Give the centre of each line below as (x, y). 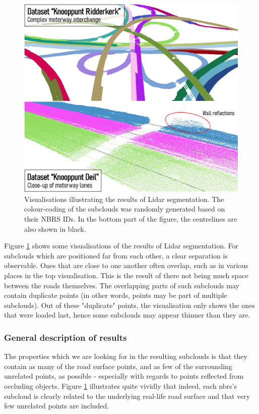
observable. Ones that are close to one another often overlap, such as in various (126, 265)
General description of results (66, 337)
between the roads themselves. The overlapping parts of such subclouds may (122, 285)
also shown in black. (55, 228)
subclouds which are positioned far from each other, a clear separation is (116, 255)
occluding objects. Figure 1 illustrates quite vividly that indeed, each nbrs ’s (120, 385)
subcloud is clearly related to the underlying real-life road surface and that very (127, 396)
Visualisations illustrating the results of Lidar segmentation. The (124, 199)
